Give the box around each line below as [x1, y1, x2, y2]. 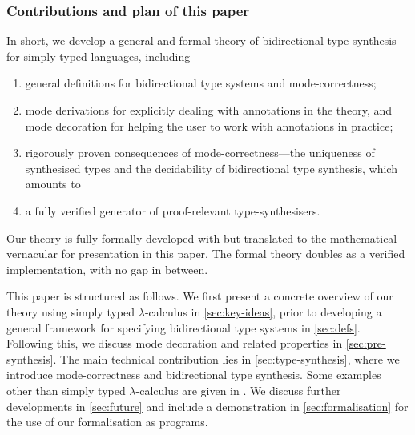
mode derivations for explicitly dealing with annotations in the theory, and [25, 102, 393, 118]
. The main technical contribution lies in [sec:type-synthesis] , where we [53, 350, 400, 367]
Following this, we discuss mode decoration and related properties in [6, 335, 343, 352]
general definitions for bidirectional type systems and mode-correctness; [25, 75, 377, 91]
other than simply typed [6, 381, 126, 398]
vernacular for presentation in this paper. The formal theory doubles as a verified [6, 245, 405, 262]
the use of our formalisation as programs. [6, 413, 208, 430]
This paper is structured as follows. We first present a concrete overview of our [6, 288, 393, 304]
